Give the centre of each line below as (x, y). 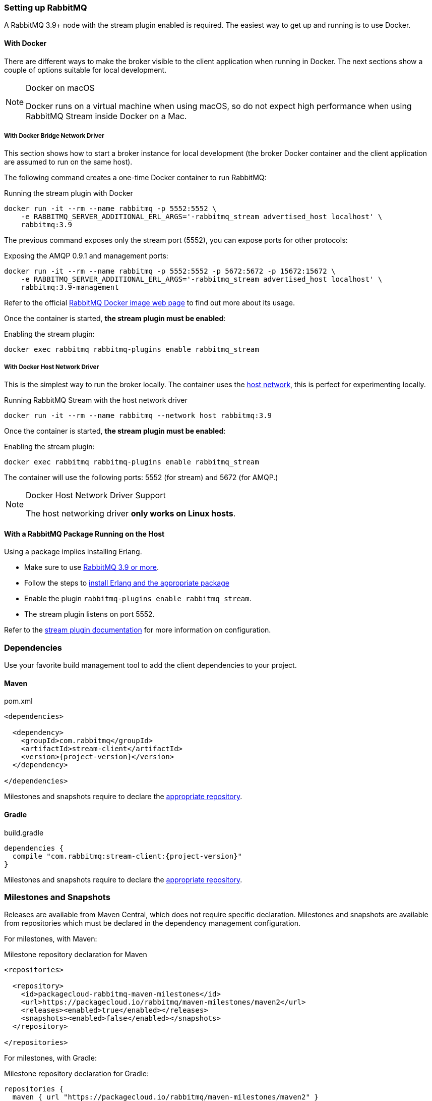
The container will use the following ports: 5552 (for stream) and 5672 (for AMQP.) (141, 478)
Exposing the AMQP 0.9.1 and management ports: (86, 256)
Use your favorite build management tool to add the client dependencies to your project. (150, 665)
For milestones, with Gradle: (50, 1058)
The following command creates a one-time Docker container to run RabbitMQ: (135, 178)
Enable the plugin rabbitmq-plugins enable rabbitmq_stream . (138, 599)
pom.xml (18, 701)
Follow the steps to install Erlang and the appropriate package (127, 583)
